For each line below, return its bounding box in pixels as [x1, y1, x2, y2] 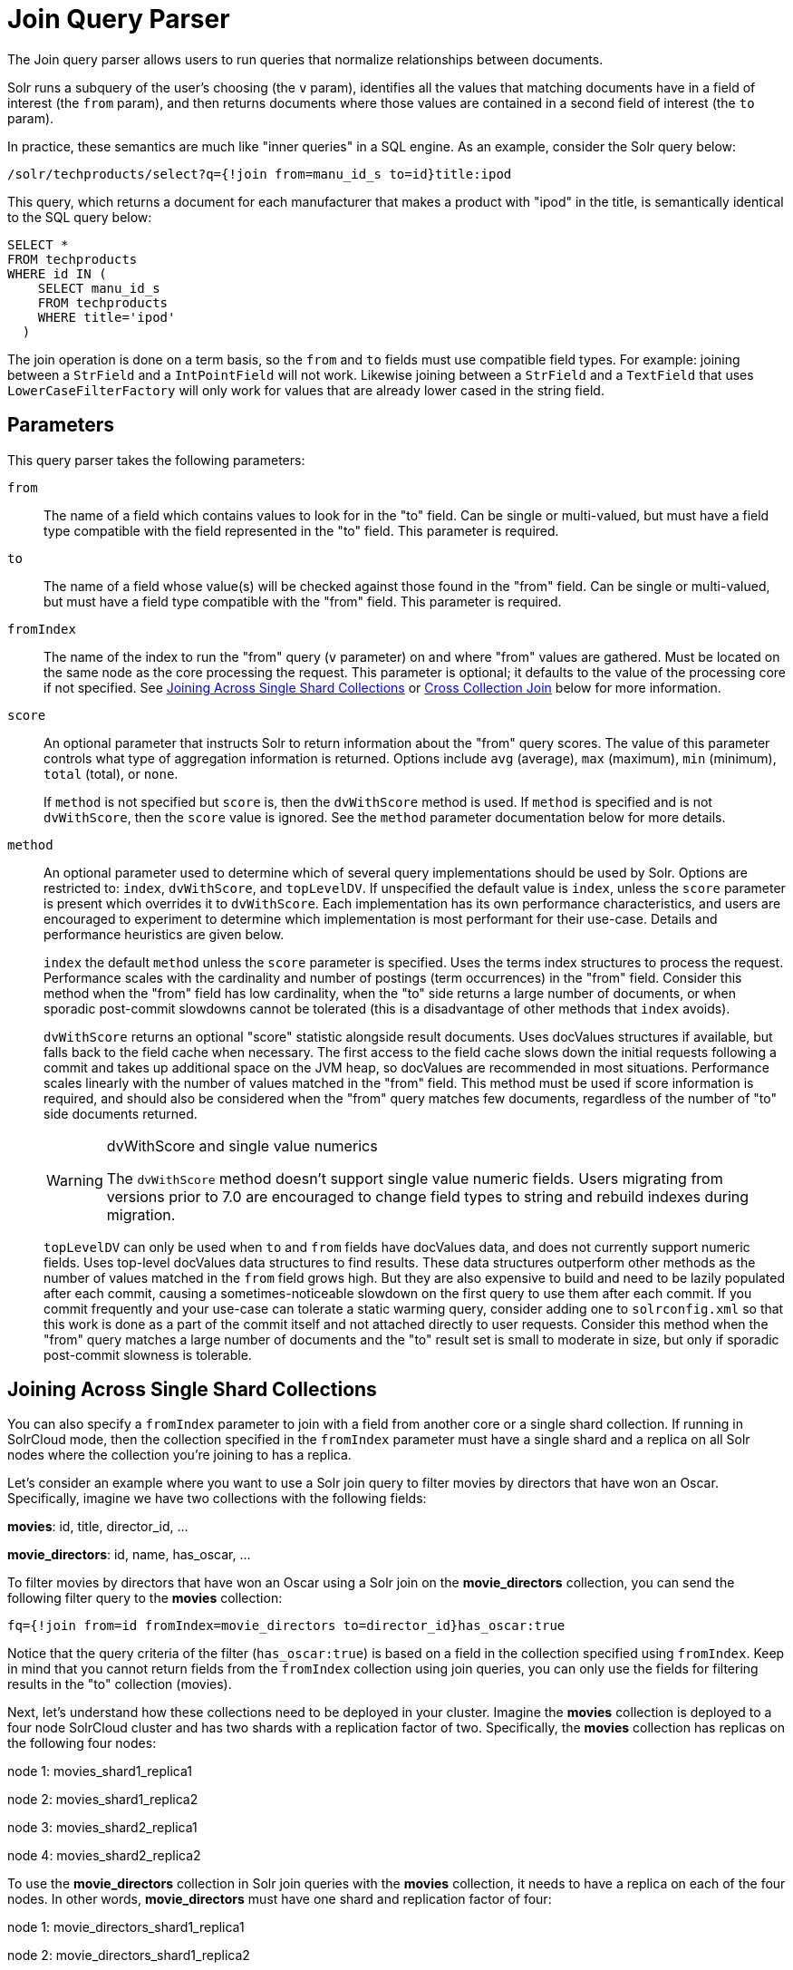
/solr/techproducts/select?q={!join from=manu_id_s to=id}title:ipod [7, 166, 512, 181]
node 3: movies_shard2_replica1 [7, 1820, 198, 1836]
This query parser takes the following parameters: [7, 451, 305, 468]
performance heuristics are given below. [44, 926, 285, 942]
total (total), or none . [44, 765, 179, 781]
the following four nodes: [7, 1735, 157, 1752]
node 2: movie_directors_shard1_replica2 [7, 1947, 250, 1964]
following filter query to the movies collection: [7, 1590, 283, 1606]
